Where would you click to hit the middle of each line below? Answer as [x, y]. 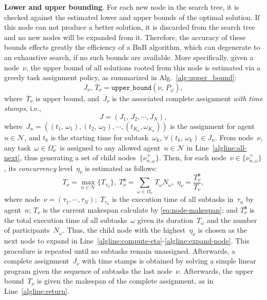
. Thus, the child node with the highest [124, 230]
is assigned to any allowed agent [110, 147]
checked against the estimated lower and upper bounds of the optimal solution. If [132, 17]
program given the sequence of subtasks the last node [88, 270]
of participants [27, 230]
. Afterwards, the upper [216, 270]
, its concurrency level [39, 168]
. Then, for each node [193, 157]
